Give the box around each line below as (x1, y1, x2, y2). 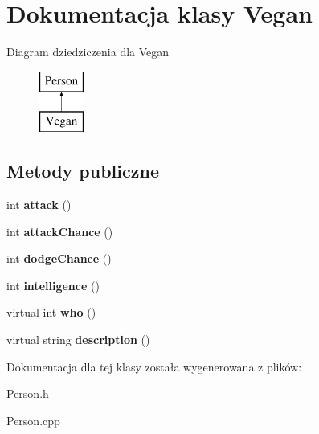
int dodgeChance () (6, 250, 112, 267)
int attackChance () (6, 223, 113, 240)
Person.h (6, 385, 49, 402)
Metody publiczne (6, 158, 159, 183)
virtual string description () (6, 331, 150, 348)
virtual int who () (6, 304, 96, 321)
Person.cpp (6, 411, 60, 428)
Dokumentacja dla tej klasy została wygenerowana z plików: (6, 358, 302, 375)
